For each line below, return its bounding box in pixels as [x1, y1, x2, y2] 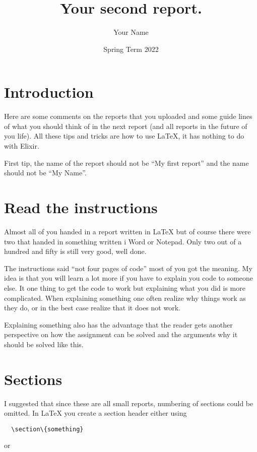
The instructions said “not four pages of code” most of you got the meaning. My [4, 263, 252, 273]
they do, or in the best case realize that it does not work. [4, 302, 180, 313]
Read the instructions [4, 197, 158, 217]
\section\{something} [11, 425, 84, 433]
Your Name [113, 27, 149, 37]
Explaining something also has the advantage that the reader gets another [4, 319, 233, 330]
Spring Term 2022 [103, 43, 159, 54]
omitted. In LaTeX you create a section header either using [4, 408, 187, 418]
